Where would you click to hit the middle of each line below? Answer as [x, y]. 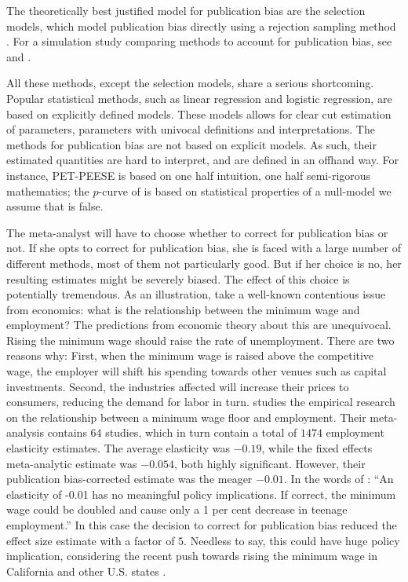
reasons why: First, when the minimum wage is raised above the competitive [190, 355]
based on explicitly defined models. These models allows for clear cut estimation [199, 113]
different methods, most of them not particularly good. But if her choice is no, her [204, 263]
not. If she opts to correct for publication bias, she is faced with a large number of [204, 248]
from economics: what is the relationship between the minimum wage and [183, 309]
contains [67, 432]
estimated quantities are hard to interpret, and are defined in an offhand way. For [202, 160]
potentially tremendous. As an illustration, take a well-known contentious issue [196, 294]
